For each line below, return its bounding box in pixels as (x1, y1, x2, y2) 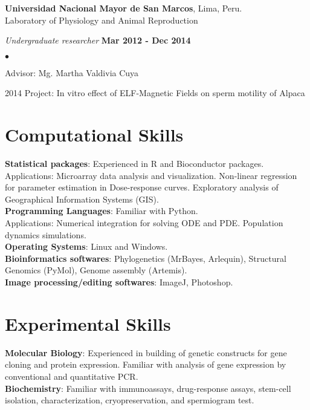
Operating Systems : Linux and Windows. (5, 240, 168, 253)
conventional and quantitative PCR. (5, 369, 138, 382)
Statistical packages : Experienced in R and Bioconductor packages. (5, 157, 264, 170)
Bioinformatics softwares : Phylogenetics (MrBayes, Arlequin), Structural (5, 252, 286, 264)
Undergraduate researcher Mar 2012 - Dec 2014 (5, 34, 191, 47)
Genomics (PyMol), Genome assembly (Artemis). (5, 264, 187, 276)
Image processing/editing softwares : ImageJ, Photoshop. (5, 276, 233, 288)
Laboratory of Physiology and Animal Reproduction (5, 13, 198, 26)
